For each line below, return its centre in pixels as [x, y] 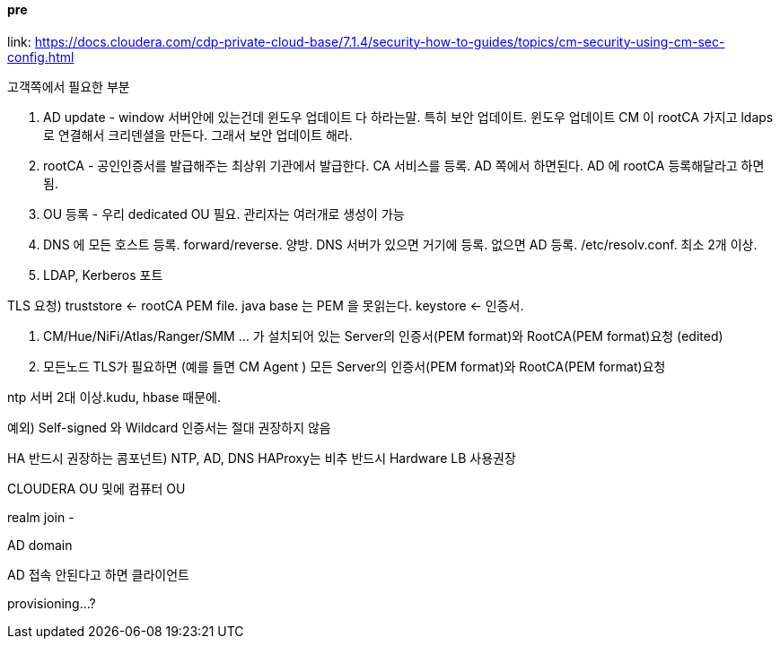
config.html [41, 57]
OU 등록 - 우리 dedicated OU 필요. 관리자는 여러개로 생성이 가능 [224, 214]
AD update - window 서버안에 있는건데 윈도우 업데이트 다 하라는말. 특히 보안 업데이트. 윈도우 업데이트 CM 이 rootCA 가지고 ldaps [408, 117]
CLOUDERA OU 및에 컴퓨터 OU [96, 488]
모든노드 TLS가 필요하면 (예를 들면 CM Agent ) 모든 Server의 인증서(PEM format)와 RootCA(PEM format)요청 [355, 366]
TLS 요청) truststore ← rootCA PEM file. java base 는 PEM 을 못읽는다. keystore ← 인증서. [266, 305]
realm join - [41, 517]
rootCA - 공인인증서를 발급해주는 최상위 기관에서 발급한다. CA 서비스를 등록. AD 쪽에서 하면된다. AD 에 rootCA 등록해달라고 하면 [404, 165]
